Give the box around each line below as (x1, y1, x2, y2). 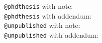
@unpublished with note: (4, 20, 80, 30)
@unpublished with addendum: (4, 29, 99, 40)
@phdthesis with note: (4, 1, 73, 11)
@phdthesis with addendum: (4, 10, 92, 21)
